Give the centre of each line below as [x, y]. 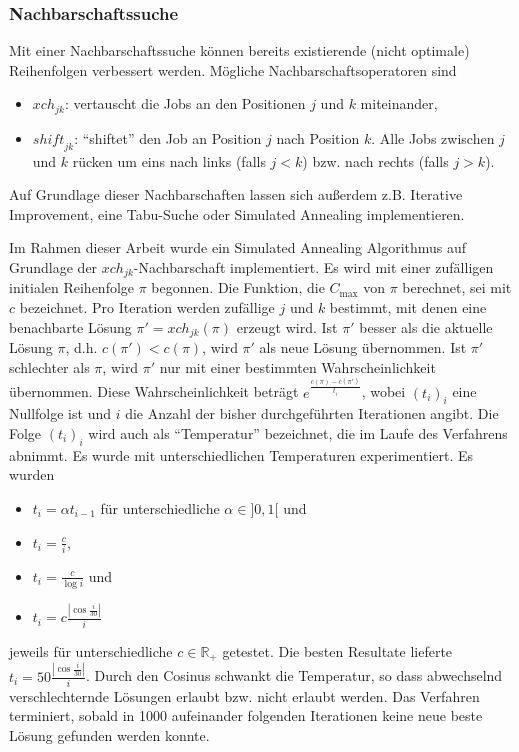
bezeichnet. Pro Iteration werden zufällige [147, 307]
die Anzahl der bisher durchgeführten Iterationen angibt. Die [312, 413]
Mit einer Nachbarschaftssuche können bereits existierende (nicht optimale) [239, 50]
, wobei [383, 391]
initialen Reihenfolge [72, 287]
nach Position [318, 137]
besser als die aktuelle [426, 326]
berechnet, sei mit [457, 287]
